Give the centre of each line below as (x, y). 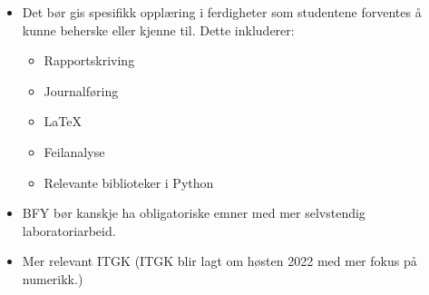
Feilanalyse (74, 151)
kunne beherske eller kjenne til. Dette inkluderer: (158, 29)
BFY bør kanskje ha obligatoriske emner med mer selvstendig (194, 213)
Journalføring (81, 90)
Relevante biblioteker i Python (129, 182)
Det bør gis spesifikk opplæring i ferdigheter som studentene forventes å (222, 12)
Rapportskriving (89, 60)
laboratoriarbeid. (69, 230)
